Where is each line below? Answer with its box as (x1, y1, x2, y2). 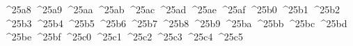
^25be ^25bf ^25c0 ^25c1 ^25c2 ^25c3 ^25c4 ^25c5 (3, 29, 244, 44)
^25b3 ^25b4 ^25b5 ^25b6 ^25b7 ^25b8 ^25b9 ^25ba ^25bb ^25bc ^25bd (3, 15, 347, 30)
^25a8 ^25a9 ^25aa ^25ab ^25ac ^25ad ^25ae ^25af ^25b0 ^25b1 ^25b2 (3, 2, 340, 16)
